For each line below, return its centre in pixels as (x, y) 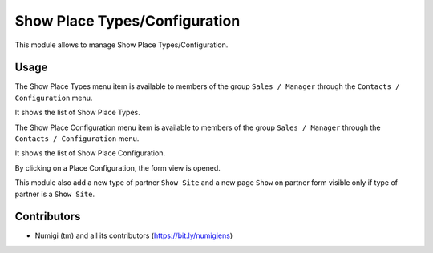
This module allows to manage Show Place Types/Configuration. (121, 45)
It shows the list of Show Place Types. (77, 113)
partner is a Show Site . (55, 194)
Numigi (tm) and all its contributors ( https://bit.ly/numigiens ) (134, 235)
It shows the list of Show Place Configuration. (90, 153)
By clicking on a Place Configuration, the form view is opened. (117, 167)
